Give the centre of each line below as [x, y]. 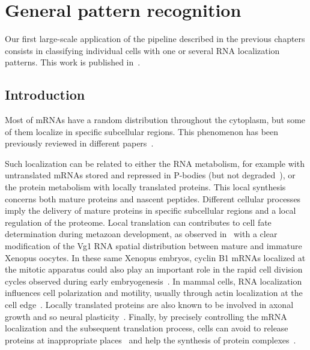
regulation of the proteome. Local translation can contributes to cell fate [138, 222]
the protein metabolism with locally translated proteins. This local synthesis [145, 187]
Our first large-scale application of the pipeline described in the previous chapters [155, 39]
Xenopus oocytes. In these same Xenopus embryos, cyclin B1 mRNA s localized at [155, 257]
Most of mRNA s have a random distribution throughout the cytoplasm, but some [155, 120]
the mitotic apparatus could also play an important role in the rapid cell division [154, 269]
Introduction [45, 95]
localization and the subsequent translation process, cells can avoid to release [147, 328]
